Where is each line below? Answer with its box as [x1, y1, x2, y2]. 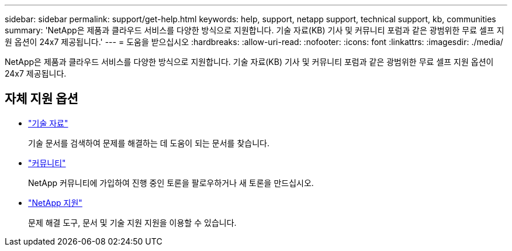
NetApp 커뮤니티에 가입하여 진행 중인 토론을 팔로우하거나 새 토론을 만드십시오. [28, 177, 314, 188]
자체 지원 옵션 [5, 91, 78, 106]
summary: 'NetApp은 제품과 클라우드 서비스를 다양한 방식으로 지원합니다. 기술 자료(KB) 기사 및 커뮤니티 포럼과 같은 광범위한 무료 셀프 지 [5, 25, 504, 35]
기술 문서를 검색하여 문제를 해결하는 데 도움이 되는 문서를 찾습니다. [28, 137, 269, 148]
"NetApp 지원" [28, 197, 82, 208]
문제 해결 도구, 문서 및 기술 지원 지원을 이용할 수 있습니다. [28, 217, 237, 228]
